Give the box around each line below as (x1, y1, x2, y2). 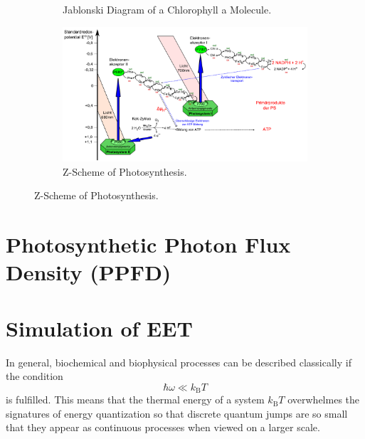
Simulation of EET (6, 313, 193, 342)
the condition (6, 369, 63, 384)
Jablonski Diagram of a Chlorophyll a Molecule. (63, 2, 272, 16)
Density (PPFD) (6, 258, 171, 287)
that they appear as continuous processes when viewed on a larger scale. (6, 420, 320, 435)
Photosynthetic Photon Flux (6, 230, 291, 259)
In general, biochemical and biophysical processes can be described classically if (6, 354, 351, 369)
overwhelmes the (287, 392, 360, 407)
